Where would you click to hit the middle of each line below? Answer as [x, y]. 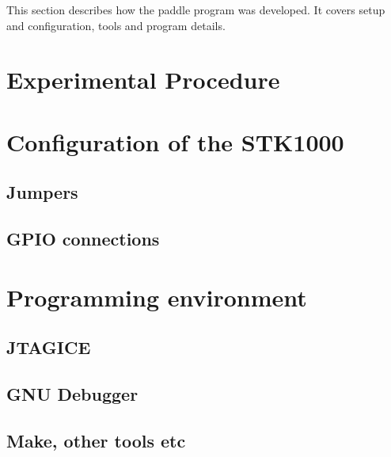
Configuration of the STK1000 [175, 141]
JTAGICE [49, 347]
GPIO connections [83, 239]
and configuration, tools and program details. [116, 25]
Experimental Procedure [143, 80]
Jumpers [42, 192]
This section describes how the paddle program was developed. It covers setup [196, 10]
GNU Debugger [72, 394]
